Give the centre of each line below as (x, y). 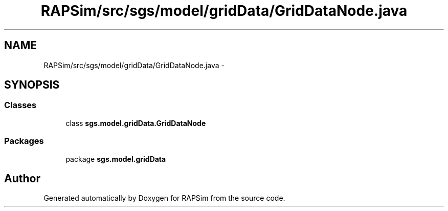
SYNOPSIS (32, 85)
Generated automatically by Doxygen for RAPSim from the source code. (164, 198)
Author (22, 178)
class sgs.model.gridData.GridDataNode (136, 123)
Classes (20, 105)
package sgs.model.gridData (116, 159)
